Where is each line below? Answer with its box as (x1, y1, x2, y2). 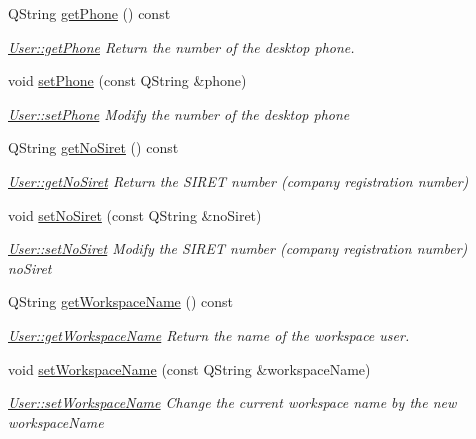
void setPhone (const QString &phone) (8, 70, 247, 91)
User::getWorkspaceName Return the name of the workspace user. (8, 324, 410, 345)
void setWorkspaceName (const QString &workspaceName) (8, 358, 371, 379)
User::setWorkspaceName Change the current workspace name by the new (8, 392, 457, 413)
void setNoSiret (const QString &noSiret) (8, 204, 262, 225)
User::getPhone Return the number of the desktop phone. (8, 36, 355, 57)
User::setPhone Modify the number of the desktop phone (8, 103, 350, 124)
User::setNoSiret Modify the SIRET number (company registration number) (8, 238, 468, 259)
